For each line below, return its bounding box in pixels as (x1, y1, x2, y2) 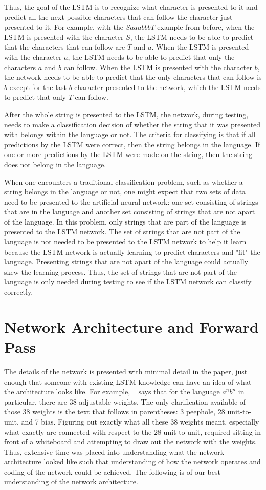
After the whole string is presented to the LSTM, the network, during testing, (4, 108, 249, 119)
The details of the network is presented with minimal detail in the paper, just (4, 366, 248, 376)
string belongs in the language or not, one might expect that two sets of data (4, 186, 246, 197)
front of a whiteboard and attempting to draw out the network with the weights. (4, 436, 257, 447)
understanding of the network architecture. (4, 476, 138, 487)
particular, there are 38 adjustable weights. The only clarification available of (4, 396, 246, 407)
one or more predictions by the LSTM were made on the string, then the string (4, 149, 253, 160)
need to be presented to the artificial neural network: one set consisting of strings (4, 196, 258, 207)
